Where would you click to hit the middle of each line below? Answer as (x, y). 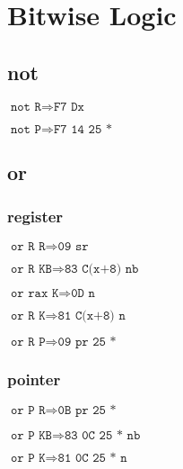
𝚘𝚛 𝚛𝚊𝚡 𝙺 (35, 293)
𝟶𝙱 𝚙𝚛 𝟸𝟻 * (87, 410)
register (35, 216)
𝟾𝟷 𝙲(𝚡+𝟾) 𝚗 (91, 316)
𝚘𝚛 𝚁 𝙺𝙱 (31, 269)
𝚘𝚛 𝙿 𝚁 (28, 410)
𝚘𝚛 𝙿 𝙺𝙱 (31, 435)
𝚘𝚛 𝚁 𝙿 (28, 342)
